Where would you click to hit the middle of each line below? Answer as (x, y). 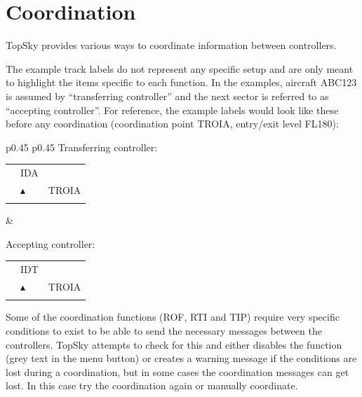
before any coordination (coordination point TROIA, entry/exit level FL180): (172, 124)
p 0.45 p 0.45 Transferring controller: (82, 147)
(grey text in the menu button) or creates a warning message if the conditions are (181, 358)
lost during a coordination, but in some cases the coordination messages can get (177, 371)
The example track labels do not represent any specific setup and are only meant (180, 68)
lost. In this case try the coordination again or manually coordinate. (152, 385)
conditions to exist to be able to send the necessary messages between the (164, 330)
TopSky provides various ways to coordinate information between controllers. (171, 45)
